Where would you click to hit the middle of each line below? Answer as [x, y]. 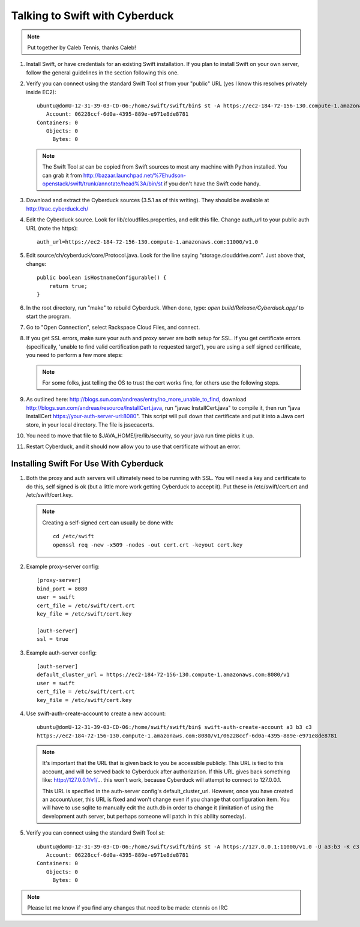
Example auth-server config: [61, 652]
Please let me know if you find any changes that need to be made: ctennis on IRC [127, 907]
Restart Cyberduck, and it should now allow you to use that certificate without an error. [133, 446]
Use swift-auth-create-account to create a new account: [96, 713]
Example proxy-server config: [63, 566]
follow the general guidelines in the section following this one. [103, 73]
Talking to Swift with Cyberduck [92, 16]
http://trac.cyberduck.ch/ [57, 208]
